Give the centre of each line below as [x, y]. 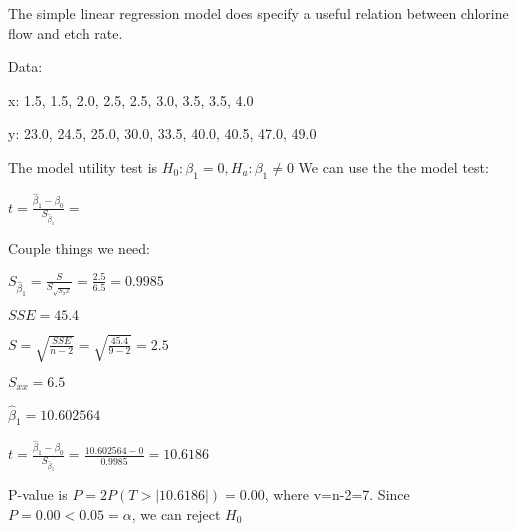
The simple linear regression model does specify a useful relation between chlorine [258, 13]
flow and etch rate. [65, 32]
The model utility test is [83, 166]
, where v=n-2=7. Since [337, 494]
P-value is [38, 494]
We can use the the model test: [393, 166]
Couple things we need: [79, 247]
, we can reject [176, 513]
